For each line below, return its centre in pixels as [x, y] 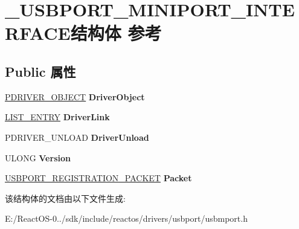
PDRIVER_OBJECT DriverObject [75, 96]
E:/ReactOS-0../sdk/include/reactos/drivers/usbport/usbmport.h [126, 218]
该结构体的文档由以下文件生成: [65, 198]
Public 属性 [40, 71]
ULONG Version [38, 157]
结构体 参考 [116, 33]
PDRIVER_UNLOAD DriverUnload [77, 137]
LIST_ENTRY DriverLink [57, 117]
